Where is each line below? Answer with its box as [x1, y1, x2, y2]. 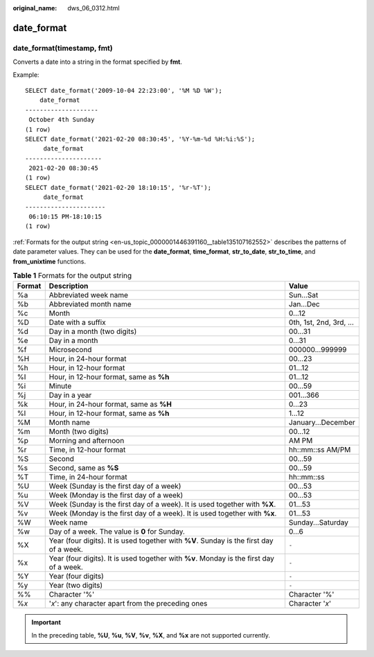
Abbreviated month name [48, 299, 132, 309]
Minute [48, 381, 72, 391]
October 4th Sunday [28, 116, 95, 124]
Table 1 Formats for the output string [12, 271, 132, 281]
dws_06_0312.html [67, 4, 121, 12]
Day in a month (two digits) [48, 326, 137, 336]
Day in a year [48, 390, 92, 400]
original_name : [12, 4, 57, 12]
